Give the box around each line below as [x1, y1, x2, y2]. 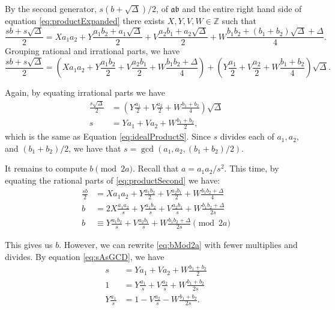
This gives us [5, 238, 53, 251]
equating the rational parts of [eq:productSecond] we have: [5, 173, 220, 186]
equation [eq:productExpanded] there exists [5, 14, 165, 26]
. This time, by [224, 162, 279, 175]
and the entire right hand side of [182, 2, 302, 14]
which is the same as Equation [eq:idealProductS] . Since [5, 130, 211, 143]
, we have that [68, 141, 121, 154]
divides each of [220, 130, 274, 143]
